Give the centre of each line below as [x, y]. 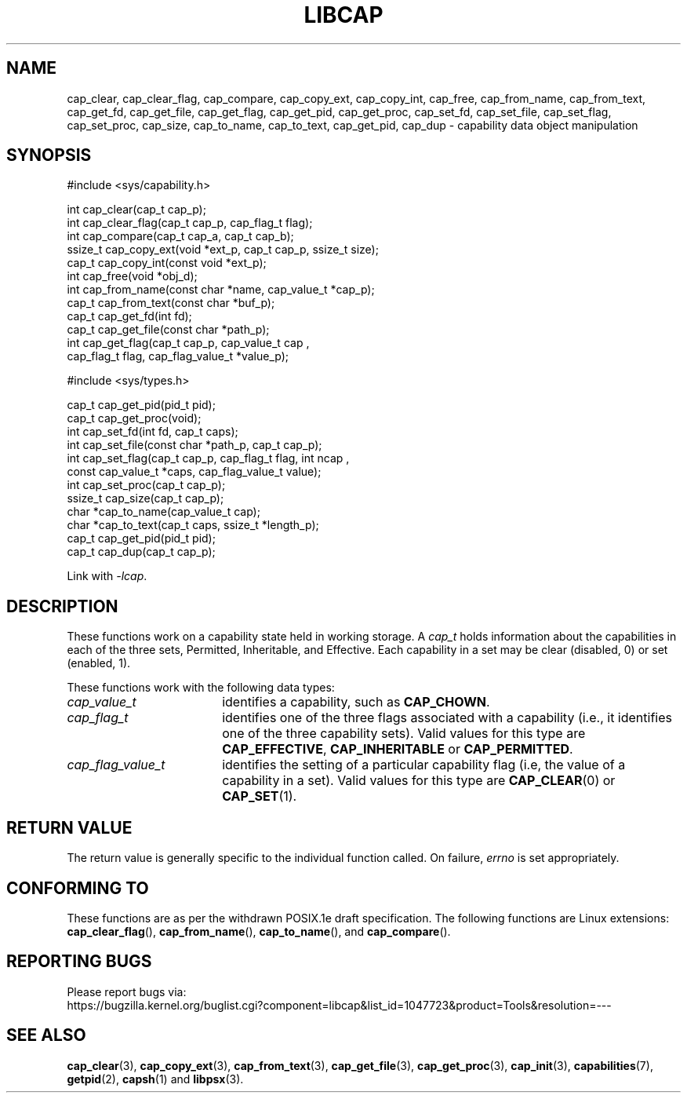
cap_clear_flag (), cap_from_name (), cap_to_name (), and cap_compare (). [259, 931]
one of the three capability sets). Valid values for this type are [404, 734]
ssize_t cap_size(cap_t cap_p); [145, 498]
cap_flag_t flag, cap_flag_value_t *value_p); [178, 356]
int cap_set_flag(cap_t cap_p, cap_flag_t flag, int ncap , [208, 458]
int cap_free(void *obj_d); [132, 276]
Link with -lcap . [107, 576]
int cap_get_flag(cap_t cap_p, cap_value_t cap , [188, 343]
